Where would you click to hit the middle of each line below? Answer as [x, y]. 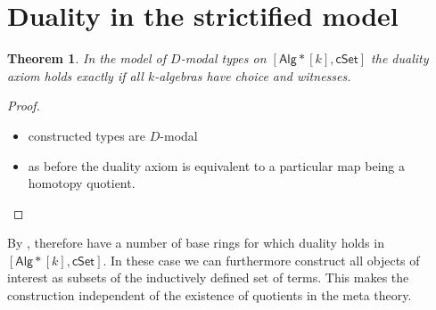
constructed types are [87, 135]
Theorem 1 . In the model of [87, 58]
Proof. [24, 106]
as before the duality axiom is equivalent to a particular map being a [217, 165]
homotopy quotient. [82, 183]
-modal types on [223, 58]
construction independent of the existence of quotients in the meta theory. [210, 295]
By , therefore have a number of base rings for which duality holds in [196, 243]
